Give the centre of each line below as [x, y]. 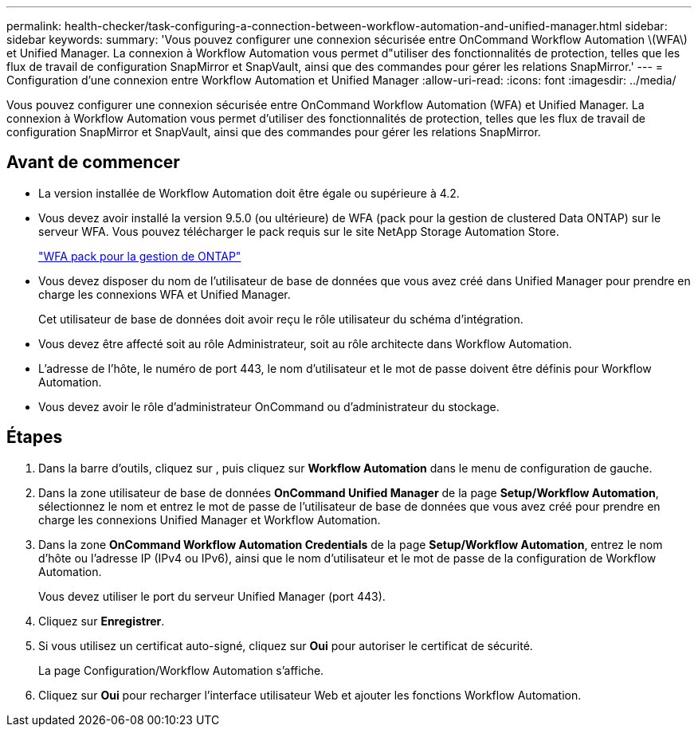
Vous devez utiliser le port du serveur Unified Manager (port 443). [212, 596]
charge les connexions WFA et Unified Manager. [165, 294]
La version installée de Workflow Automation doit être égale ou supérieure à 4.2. [249, 193]
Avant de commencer [93, 163]
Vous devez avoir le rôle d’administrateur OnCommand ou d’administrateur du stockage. [269, 406]
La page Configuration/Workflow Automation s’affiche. [181, 670]
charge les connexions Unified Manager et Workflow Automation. [210, 519]
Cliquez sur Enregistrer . [102, 621]
